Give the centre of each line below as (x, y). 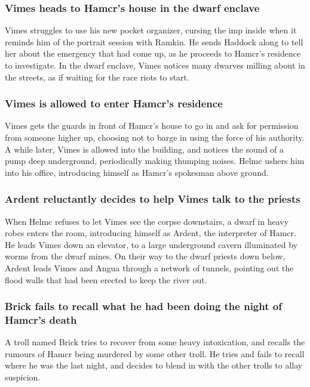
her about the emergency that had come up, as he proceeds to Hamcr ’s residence (153, 53)
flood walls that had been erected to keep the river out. (106, 279)
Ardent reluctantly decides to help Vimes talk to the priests (153, 199)
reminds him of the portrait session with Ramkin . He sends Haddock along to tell (154, 41)
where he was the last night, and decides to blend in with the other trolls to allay (154, 365)
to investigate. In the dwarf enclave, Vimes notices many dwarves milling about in (155, 65)
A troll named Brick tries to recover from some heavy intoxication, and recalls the (155, 342)
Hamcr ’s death (41, 320)
